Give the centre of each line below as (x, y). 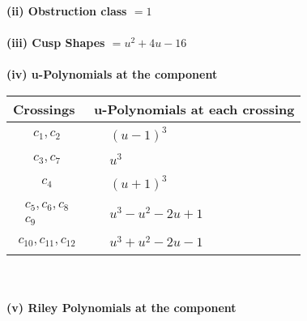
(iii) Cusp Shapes (56, 43)
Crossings (44, 109)
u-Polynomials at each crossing (194, 109)
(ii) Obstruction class (67, 11)
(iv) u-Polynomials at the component (112, 74)
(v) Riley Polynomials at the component (122, 307)
